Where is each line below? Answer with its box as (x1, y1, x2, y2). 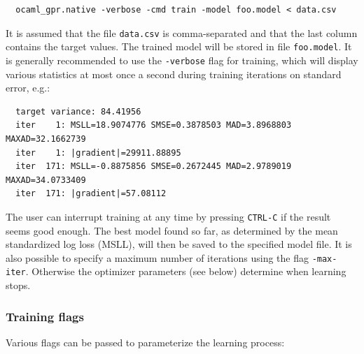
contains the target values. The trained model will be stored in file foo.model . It (6, 39, 352, 54)
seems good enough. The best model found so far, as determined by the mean (6, 223, 338, 237)
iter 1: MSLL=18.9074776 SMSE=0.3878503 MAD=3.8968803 (15, 120, 292, 131)
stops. (6, 278, 31, 293)
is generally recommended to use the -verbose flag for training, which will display (6, 52, 358, 67)
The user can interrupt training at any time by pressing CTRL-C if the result (6, 209, 331, 223)
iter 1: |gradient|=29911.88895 (15, 147, 181, 158)
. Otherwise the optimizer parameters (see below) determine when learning (25, 264, 346, 279)
